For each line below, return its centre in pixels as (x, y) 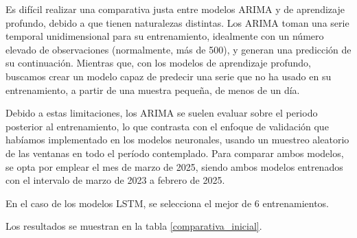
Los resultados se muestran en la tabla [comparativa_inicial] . (134, 226)
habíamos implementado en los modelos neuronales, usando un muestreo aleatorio (177, 140)
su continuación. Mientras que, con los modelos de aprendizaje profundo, (158, 63)
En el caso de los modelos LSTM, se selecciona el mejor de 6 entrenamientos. (168, 203)
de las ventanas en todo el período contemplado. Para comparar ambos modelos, (175, 153)
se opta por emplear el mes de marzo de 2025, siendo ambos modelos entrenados (174, 166)
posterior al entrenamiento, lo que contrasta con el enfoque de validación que (167, 126)
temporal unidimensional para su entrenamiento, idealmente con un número (165, 36)
